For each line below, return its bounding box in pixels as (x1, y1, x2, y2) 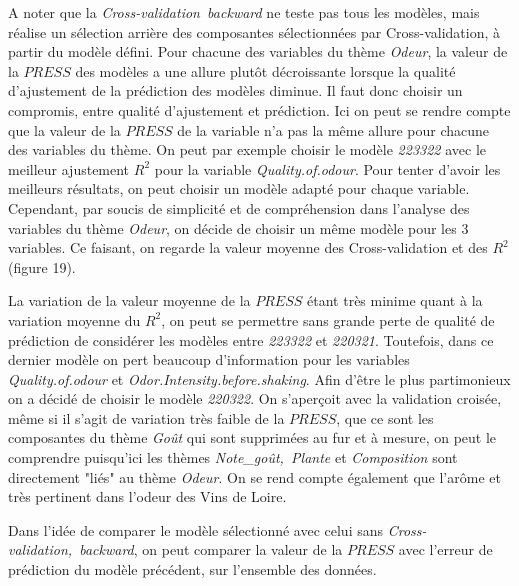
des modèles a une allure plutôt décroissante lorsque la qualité (75, 60, 456, 81)
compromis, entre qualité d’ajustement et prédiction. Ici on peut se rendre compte (8, 99, 511, 120)
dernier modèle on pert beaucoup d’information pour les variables (8, 349, 410, 370)
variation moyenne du (8, 309, 141, 330)
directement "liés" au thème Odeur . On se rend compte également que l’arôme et (8, 466, 501, 487)
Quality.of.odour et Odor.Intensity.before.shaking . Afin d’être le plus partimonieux (8, 368, 511, 389)
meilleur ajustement (8, 158, 130, 179)
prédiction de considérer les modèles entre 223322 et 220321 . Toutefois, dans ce (8, 329, 494, 350)
